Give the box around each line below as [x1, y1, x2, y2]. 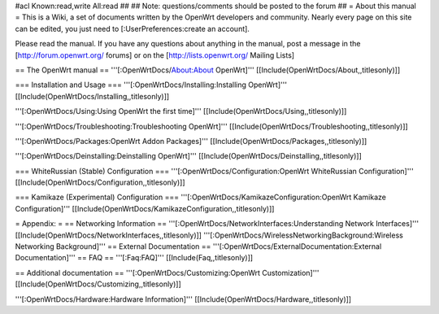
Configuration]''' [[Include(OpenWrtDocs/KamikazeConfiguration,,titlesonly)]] [15, 203, 275, 213]
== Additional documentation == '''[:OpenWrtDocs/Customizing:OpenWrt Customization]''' [15, 268, 320, 277]
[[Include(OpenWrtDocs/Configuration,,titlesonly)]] [15, 177, 186, 187]
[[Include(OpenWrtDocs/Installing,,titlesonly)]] [15, 91, 170, 101]
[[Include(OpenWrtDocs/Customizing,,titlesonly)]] [15, 279, 182, 289]
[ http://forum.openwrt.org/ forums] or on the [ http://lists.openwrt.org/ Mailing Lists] [15, 50, 295, 60]
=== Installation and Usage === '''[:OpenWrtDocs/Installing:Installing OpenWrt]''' [15, 80, 288, 89]
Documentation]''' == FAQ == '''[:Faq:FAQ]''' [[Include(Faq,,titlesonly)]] [15, 253, 254, 263]
